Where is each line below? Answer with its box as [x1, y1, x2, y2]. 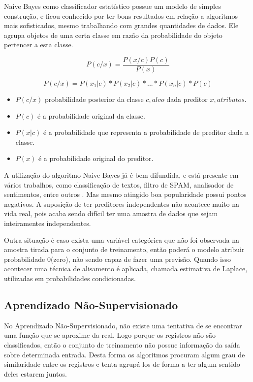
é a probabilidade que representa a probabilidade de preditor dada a [43, 127, 249, 137]
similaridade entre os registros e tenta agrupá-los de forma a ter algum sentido [4, 359, 240, 369]
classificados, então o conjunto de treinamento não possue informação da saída [4, 339, 240, 350]
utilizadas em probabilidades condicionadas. [4, 273, 136, 283]
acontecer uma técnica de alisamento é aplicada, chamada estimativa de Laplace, [4, 263, 248, 274]
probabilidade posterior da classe [45, 94, 144, 104]
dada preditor [166, 94, 208, 104]
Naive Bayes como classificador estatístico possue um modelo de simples [4, 1, 221, 11]
